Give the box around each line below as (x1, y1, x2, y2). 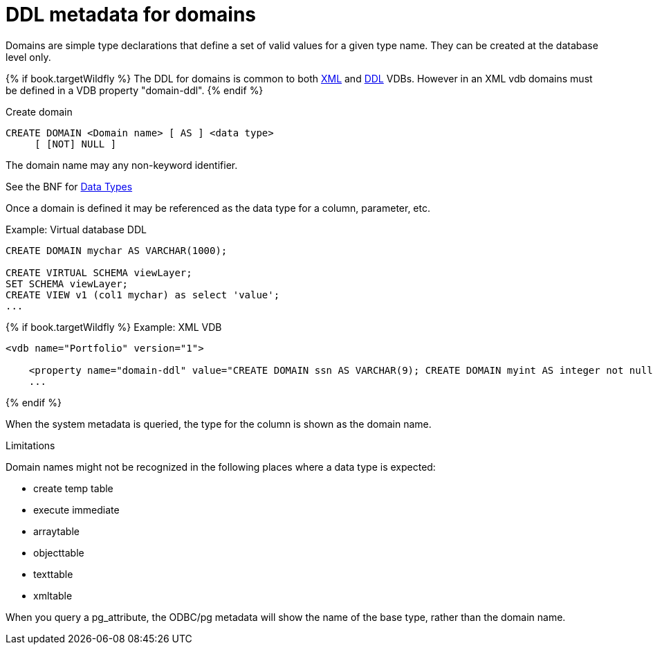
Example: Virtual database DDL (6, 223, 147, 235)
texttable (33, 568, 73, 580)
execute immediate (33, 503, 120, 516)
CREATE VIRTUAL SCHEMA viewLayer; (6, 267, 192, 278)
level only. (6, 51, 51, 63)
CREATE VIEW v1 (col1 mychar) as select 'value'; (6, 289, 280, 300)
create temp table (33, 482, 113, 494)
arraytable (33, 525, 80, 537)
